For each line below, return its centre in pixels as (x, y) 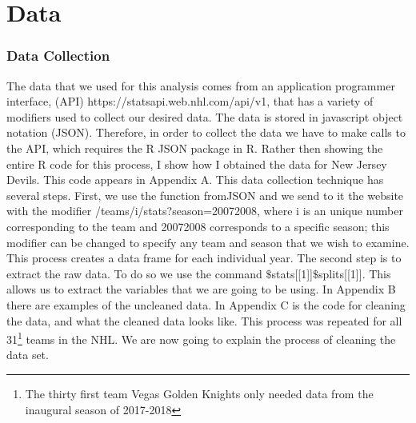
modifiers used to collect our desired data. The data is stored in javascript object (205, 116)
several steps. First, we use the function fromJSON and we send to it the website (205, 195)
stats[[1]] (292, 273)
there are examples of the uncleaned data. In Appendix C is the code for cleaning (206, 304)
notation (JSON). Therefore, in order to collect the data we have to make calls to (206, 132)
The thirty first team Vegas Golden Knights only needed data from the (199, 393)
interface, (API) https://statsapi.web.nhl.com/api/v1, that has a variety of (190, 101)
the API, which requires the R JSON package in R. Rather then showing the (195, 148)
